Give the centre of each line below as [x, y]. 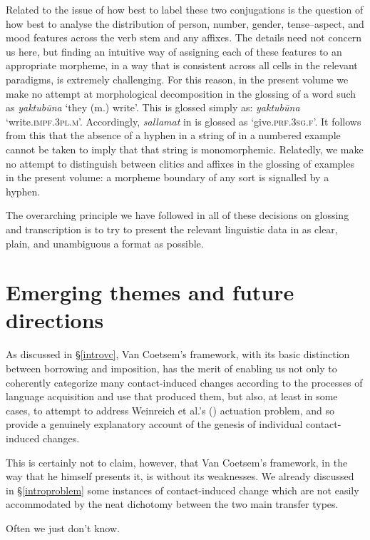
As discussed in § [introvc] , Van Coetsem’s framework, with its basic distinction [178, 354]
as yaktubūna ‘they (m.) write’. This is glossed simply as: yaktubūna [153, 107]
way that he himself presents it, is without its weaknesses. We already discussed [180, 476]
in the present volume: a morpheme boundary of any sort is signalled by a [168, 177]
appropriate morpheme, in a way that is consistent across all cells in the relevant [182, 65]
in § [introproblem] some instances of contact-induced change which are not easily [183, 490]
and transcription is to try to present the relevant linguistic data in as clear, [172, 229]
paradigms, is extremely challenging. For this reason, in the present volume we [177, 79]
